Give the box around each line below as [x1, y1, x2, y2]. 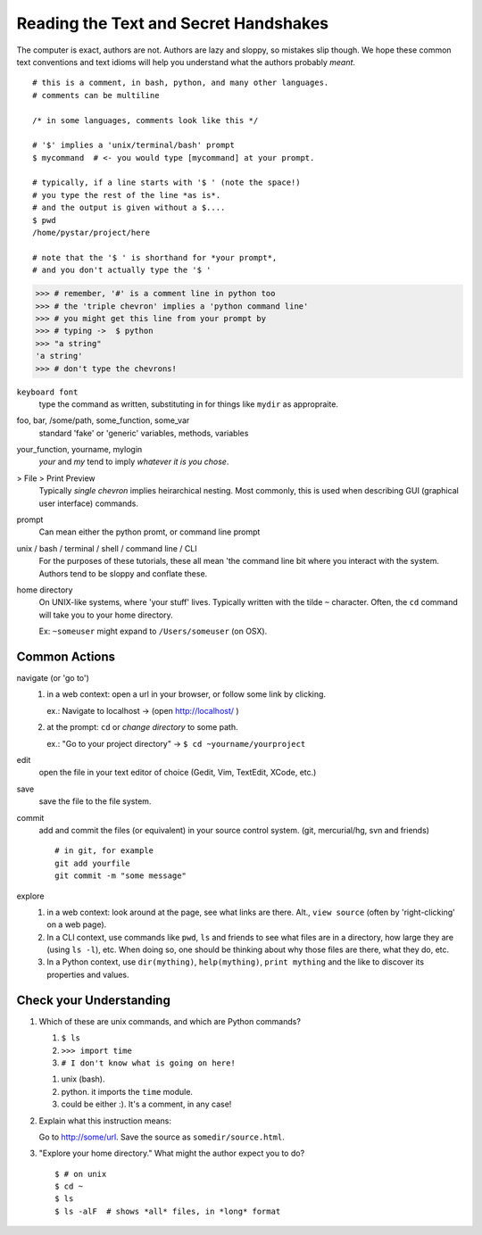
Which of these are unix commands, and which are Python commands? [38, 1015, 301, 1026]
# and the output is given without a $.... [32, 203, 226, 213]
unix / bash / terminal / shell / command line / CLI [16, 543, 197, 553]
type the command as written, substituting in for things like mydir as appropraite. [38, 398, 339, 410]
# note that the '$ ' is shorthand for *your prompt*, [32, 253, 278, 262]
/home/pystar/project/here [32, 228, 151, 238]
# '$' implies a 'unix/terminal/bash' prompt [32, 140, 236, 151]
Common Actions [16, 649, 116, 664]
